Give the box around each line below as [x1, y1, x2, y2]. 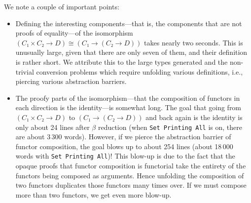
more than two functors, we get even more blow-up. [15, 189, 172, 200]
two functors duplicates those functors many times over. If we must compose [15, 180, 247, 190]
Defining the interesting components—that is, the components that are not [15, 18, 242, 28]
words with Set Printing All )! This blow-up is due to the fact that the [15, 151, 235, 161]
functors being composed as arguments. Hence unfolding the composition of [15, 170, 244, 180]
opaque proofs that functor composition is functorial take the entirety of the [15, 161, 246, 171]
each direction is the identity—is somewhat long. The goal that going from [15, 102, 242, 113]
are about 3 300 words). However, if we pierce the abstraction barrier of [15, 131, 231, 142]
